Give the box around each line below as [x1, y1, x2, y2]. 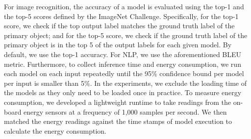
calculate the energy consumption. [4, 125, 106, 136]
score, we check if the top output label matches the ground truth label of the [4, 20, 235, 31]
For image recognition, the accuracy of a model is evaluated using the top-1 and [4, 1, 244, 11]
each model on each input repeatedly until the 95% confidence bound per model [4, 68, 244, 79]
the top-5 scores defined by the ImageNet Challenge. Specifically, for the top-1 [4, 11, 239, 21]
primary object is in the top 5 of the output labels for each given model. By [4, 40, 232, 50]
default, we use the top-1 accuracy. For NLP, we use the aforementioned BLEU [4, 49, 242, 59]
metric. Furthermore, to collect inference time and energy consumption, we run [4, 59, 241, 69]
